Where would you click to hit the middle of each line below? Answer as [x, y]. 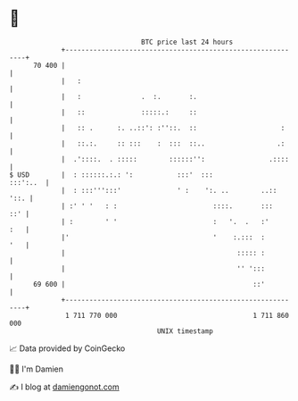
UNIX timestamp [185, 331]
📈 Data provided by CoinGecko [67, 348]
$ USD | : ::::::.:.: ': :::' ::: [112, 175]
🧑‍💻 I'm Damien [37, 369]
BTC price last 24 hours [187, 42]
